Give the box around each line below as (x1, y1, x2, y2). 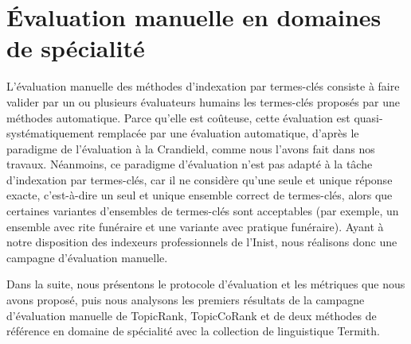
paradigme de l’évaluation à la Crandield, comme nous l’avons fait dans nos (6, 140, 375, 157)
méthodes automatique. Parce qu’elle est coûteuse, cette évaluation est (6, 109, 350, 126)
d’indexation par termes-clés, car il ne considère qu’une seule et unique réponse (6, 171, 393, 187)
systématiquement (6, 125, 95, 141)
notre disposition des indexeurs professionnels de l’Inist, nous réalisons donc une (6, 234, 397, 250)
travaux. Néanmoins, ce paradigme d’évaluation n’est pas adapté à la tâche (6, 156, 373, 172)
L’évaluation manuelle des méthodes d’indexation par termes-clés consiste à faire (6, 78, 400, 95)
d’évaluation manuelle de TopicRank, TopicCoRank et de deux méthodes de (6, 307, 377, 323)
